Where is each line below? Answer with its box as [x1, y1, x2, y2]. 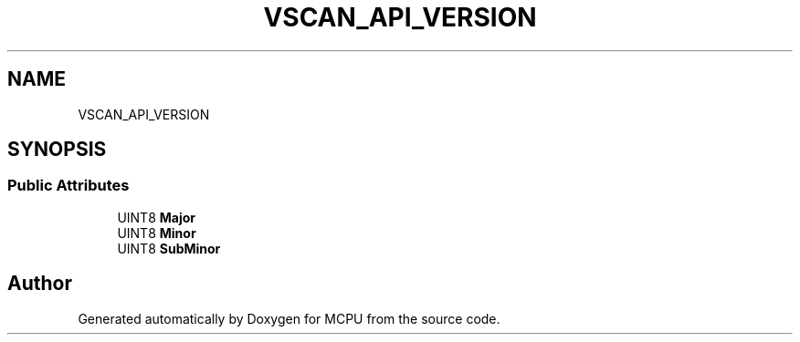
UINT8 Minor [117, 224, 196, 241]
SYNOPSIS [7, 138, 107, 161]
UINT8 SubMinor [117, 240, 221, 256]
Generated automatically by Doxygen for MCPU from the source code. [78, 310, 500, 326]
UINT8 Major [117, 209, 196, 225]
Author [7, 272, 72, 295]
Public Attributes [7, 176, 130, 195]
